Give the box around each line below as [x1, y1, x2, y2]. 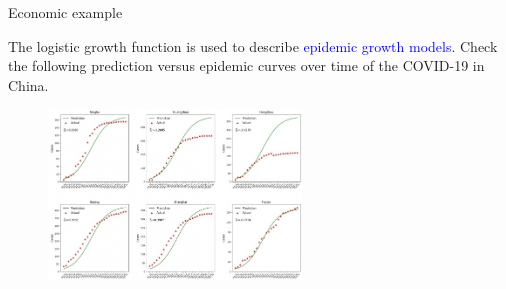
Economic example [8, 2, 123, 22]
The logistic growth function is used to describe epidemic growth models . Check [8, 35, 498, 56]
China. [8, 74, 49, 95]
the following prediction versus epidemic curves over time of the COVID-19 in [8, 55, 485, 76]
